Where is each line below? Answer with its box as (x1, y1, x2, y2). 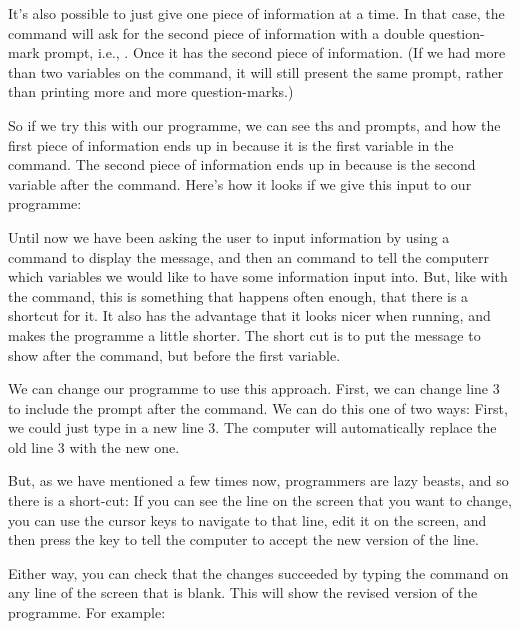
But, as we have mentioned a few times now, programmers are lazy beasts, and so (8, 470, 509, 491)
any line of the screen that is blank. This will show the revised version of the (8, 582, 478, 603)
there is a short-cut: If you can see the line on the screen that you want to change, (8, 490, 512, 511)
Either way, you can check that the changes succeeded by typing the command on (8, 562, 509, 583)
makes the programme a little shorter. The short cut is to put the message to (8, 324, 481, 345)
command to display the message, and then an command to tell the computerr (8, 246, 489, 267)
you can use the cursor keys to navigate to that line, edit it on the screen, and (8, 509, 487, 530)
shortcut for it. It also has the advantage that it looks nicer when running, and (8, 305, 491, 326)
